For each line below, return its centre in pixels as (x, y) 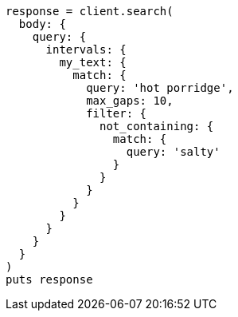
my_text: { (93, 62)
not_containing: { (157, 126)
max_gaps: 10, (130, 101)
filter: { (117, 113)
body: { (42, 24)
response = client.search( (90, 11)
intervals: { (86, 50)
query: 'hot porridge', (160, 88)
